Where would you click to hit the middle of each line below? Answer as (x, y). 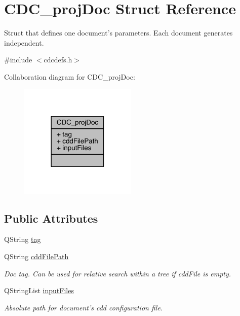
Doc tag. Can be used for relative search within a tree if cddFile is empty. (118, 273)
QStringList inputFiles (39, 290)
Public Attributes (51, 218)
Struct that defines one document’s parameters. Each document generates (118, 33)
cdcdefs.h (58, 60)
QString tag (23, 239)
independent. (24, 42)
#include (18, 60)
